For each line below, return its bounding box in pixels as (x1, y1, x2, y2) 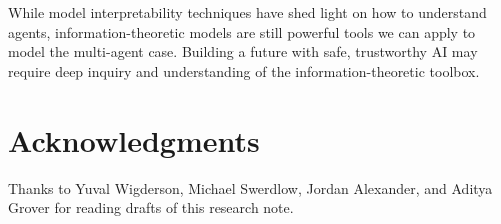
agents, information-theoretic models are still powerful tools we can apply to (8, 21, 476, 42)
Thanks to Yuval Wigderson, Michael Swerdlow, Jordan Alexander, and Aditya (8, 177, 493, 198)
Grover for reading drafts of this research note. (8, 197, 294, 218)
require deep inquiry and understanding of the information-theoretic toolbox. (8, 60, 480, 81)
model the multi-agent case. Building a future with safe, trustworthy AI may (8, 41, 478, 62)
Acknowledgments (8, 119, 260, 160)
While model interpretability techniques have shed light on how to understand (8, 2, 487, 22)
